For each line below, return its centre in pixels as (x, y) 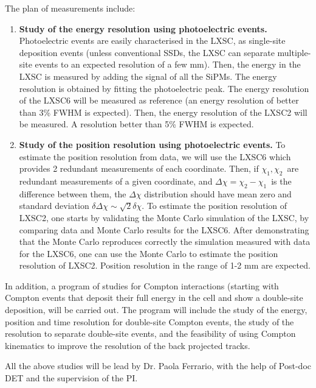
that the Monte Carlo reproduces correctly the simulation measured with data (165, 242)
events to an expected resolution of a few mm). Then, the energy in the (168, 64)
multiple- (294, 52)
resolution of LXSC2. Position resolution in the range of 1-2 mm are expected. (165, 265)
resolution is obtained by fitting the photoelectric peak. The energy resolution (164, 88)
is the (281, 181)
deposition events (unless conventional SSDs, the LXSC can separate (147, 52)
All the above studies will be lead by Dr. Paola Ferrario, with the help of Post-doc (158, 366)
